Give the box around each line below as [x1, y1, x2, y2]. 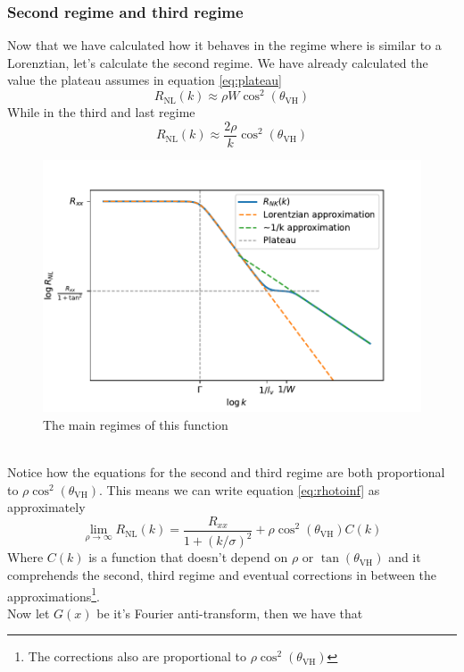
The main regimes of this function [43, 415, 228, 433]
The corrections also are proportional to [28, 647, 246, 666]
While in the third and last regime [7, 103, 195, 122]
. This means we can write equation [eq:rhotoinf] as [99, 480, 380, 499]
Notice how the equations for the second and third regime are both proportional [7, 463, 445, 482]
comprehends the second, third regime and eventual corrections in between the [7, 565, 437, 584]
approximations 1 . [7, 584, 100, 605]
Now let [7, 603, 50, 622]
